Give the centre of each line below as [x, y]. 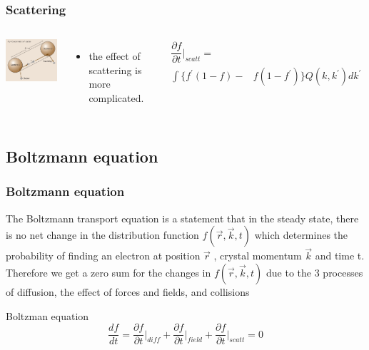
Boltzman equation [47, 315]
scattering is [115, 70]
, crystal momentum [258, 256]
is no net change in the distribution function [102, 235]
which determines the [301, 235]
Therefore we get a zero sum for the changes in [108, 272]
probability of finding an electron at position [103, 256]
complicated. [116, 98]
